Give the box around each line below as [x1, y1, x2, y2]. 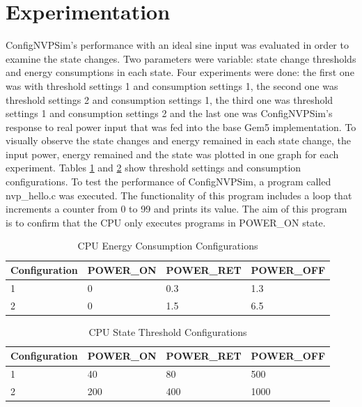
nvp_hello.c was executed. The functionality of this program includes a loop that [6, 187, 352, 202]
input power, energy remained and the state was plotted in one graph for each [6, 146, 339, 161]
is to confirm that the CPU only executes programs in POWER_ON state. [6, 215, 326, 229]
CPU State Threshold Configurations [88, 324, 247, 339]
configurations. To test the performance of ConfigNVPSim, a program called [6, 174, 331, 189]
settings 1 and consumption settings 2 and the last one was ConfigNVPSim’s [6, 106, 333, 121]
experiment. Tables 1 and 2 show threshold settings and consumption [6, 160, 301, 175]
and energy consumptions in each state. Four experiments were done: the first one [6, 65, 354, 79]
